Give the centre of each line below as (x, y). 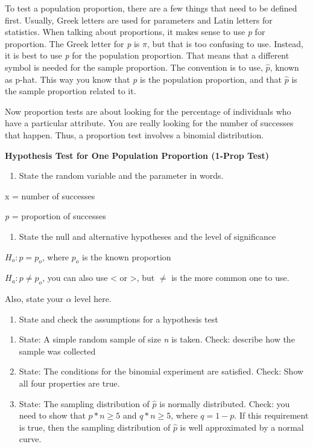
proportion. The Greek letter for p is (72, 43)
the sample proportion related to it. (71, 91)
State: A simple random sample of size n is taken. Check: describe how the (157, 339)
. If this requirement (271, 415)
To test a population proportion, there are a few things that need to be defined (151, 8)
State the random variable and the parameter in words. (121, 175)
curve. (30, 439)
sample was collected (57, 351)
